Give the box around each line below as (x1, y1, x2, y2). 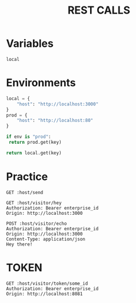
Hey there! (6, 241, 33, 247)
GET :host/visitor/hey (6, 199, 62, 206)
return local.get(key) (6, 150, 62, 156)
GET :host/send (6, 189, 44, 195)
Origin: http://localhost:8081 (6, 291, 83, 296)
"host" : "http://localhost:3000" (16, 101, 99, 107)
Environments (6, 76, 77, 89)
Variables (6, 37, 54, 50)
